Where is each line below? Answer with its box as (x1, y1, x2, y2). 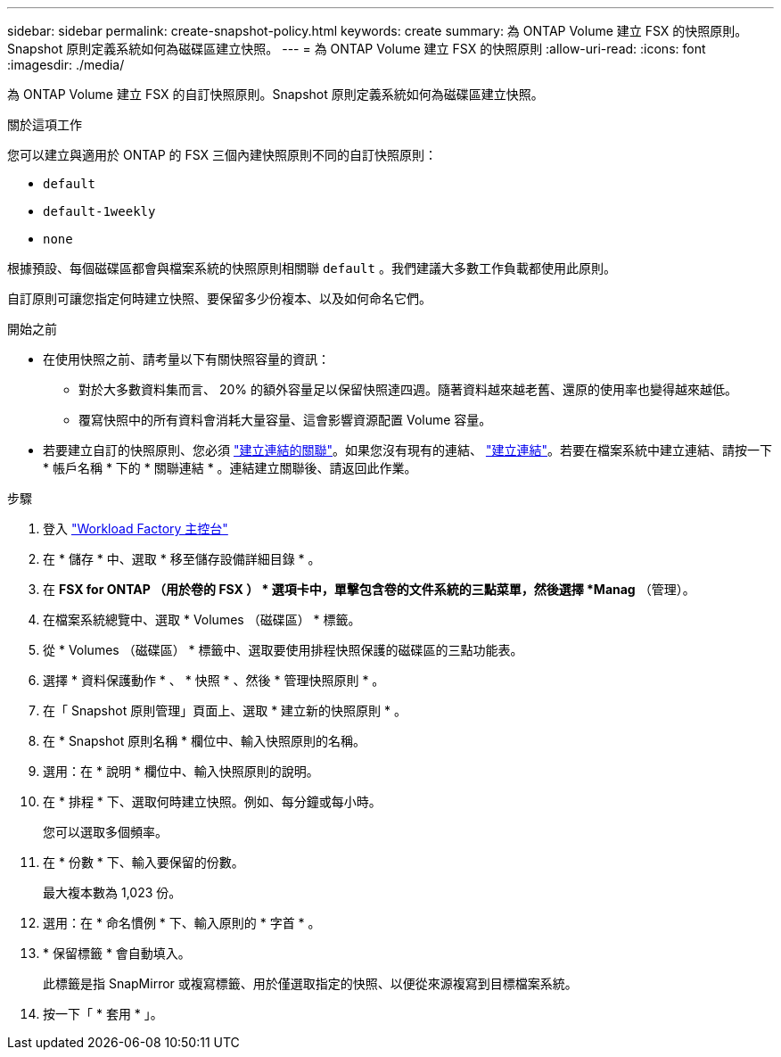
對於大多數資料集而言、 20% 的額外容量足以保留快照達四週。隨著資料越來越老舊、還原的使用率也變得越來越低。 (78, 382, 737, 397)
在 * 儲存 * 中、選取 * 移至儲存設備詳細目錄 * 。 (43, 551, 321, 566)
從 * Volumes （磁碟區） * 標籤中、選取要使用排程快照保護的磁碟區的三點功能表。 (43, 642, 523, 657)
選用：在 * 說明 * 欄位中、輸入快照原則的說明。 (43, 764, 319, 779)
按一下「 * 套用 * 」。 (43, 1006, 163, 1021)
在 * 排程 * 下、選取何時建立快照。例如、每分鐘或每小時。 (43, 794, 382, 809)
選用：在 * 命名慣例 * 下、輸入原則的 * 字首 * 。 (43, 915, 321, 930)
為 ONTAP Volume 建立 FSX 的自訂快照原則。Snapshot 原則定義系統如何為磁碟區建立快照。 (7, 87, 544, 102)
